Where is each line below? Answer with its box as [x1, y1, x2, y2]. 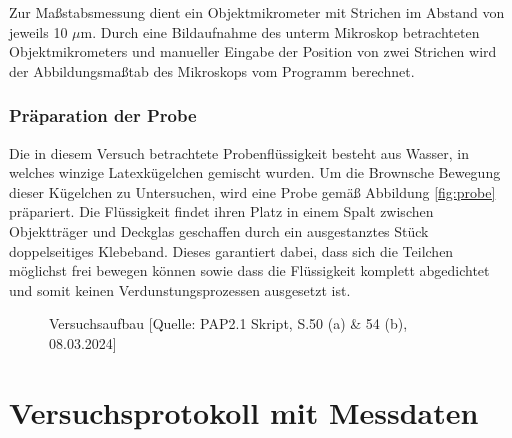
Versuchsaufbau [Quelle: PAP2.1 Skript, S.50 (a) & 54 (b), [49, 313, 408, 334]
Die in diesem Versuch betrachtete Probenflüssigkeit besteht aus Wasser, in [9, 142, 470, 163]
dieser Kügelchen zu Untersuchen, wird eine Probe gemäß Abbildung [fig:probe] [9, 181, 496, 202]
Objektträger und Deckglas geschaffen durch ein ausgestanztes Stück [9, 220, 429, 241]
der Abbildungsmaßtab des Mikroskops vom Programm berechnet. [9, 60, 415, 81]
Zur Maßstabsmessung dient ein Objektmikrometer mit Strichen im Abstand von [9, 2, 505, 22]
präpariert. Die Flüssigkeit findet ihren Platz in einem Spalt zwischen [9, 201, 434, 222]
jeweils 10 [9, 21, 68, 42]
